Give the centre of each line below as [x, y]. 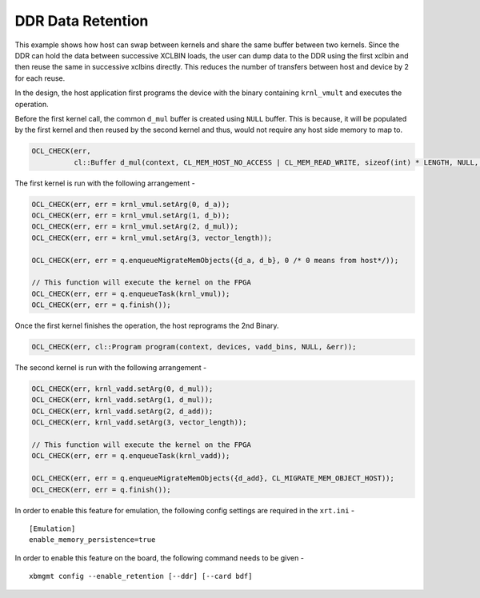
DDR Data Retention [82, 21]
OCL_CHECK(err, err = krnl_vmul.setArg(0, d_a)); [131, 204]
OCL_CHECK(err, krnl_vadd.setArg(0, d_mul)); [122, 389]
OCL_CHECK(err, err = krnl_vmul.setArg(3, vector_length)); [152, 237]
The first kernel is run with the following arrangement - [105, 183]
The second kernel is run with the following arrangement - [111, 368]
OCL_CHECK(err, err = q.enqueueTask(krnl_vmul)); [131, 293]
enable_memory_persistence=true [92, 540]
